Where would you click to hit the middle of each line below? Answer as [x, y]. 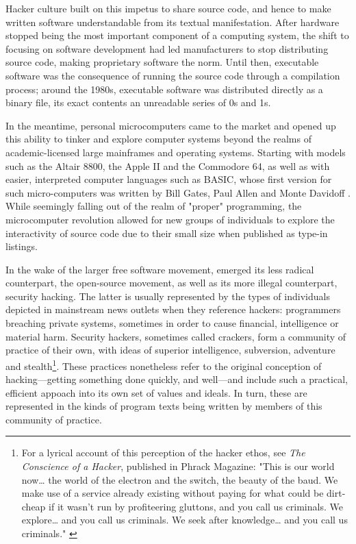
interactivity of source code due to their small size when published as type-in [167, 233]
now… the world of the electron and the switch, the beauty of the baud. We [180, 479]
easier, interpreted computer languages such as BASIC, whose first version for [169, 179]
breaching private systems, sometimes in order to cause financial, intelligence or [172, 323]
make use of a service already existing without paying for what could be [173, 493]
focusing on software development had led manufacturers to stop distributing [167, 48]
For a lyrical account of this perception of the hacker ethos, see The [163, 453]
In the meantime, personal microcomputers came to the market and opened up [171, 125]
